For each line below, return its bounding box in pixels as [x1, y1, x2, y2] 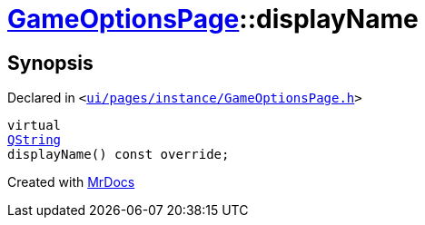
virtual [7, 118, 62, 133]
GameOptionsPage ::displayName [7, 4, 419, 34]
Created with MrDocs [7, 174, 135, 191]
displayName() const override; [7, 147, 230, 162]
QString [7, 132, 62, 148]
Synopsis [7, 51, 94, 74]
